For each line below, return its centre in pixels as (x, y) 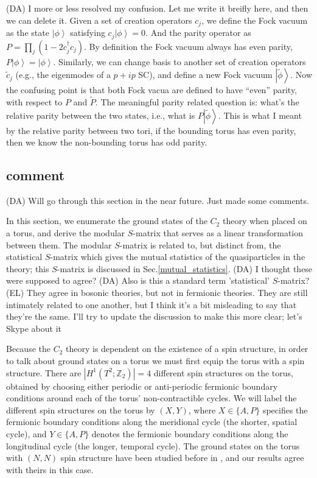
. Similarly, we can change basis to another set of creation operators (179, 61)
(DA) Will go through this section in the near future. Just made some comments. (158, 200)
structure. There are (44, 372)
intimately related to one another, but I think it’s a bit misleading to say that (152, 304)
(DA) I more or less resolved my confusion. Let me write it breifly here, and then (157, 8)
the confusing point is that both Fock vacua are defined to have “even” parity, (152, 90)
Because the (28, 349)
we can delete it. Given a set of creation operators (99, 20)
